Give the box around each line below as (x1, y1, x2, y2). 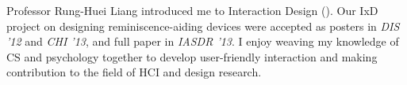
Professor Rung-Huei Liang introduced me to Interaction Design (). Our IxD (6, 2, 378, 18)
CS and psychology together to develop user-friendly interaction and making (6, 48, 378, 65)
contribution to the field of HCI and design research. (6, 64, 262, 80)
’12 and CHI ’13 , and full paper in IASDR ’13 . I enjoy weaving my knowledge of (6, 33, 399, 50)
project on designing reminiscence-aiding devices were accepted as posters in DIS (6, 17, 400, 34)
